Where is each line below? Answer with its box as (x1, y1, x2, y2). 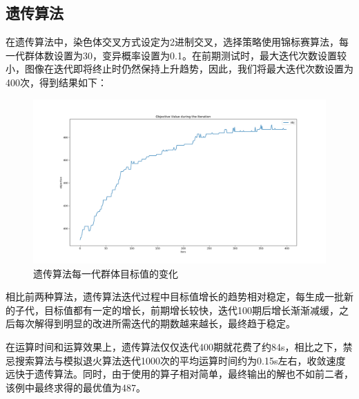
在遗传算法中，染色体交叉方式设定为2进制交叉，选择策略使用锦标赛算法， (6, 35, 339, 49)
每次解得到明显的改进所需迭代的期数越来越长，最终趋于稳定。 (14, 316, 295, 331)
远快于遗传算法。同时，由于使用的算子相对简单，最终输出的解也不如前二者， (6, 367, 353, 381)
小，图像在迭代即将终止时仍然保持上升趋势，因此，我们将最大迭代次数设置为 (6, 61, 353, 76)
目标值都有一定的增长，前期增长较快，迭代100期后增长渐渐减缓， (43, 302, 339, 317)
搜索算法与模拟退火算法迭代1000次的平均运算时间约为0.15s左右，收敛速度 (14, 353, 346, 367)
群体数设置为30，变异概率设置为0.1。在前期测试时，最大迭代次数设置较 (24, 48, 347, 62)
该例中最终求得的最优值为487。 (6, 380, 146, 394)
